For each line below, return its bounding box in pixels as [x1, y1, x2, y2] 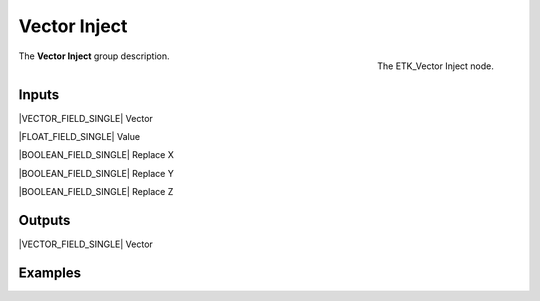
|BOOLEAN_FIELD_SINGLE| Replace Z [18, 186, 174, 198]
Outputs [18, 212, 71, 229]
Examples [18, 264, 82, 281]
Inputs [18, 86, 60, 103]
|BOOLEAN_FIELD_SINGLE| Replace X [18, 149, 175, 161]
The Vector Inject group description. [18, 50, 170, 62]
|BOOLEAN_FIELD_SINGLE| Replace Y [18, 167, 174, 179]
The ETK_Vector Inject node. [376, 60, 494, 72]
